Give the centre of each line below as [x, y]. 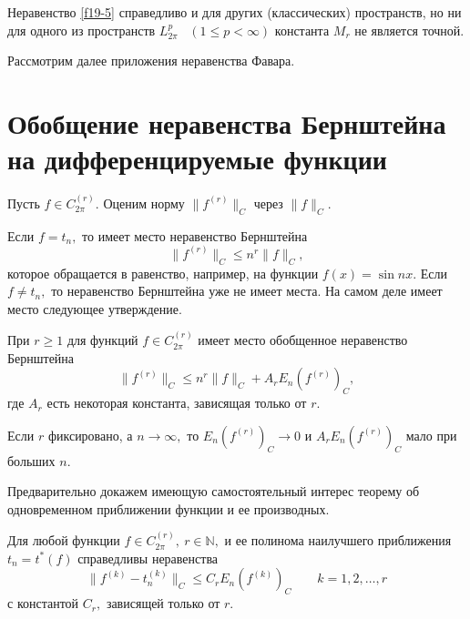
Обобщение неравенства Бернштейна [227, 122]
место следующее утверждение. [95, 308]
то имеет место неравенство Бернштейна [195, 235]
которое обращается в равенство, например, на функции [163, 273]
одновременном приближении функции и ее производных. [169, 508]
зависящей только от [163, 603]
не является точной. [409, 30]
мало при [431, 435]
